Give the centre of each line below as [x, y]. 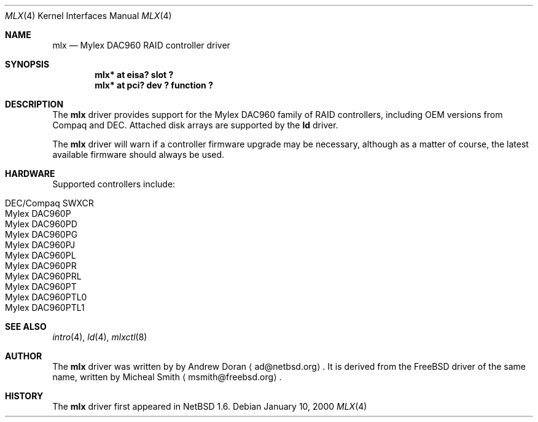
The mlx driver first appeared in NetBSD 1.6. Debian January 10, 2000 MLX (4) [210, 406]
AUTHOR [24, 356]
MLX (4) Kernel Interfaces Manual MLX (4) [88, 16]
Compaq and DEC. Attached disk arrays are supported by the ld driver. [195, 125]
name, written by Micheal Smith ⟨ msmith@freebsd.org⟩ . [167, 377]
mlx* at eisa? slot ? [134, 75]
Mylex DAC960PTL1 [45, 307]
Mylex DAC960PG [41, 234]
